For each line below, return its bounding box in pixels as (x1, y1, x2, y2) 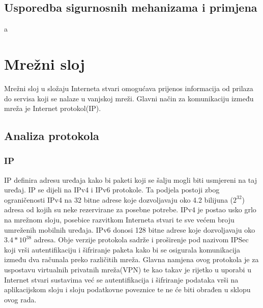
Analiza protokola (4, 128, 99, 144)
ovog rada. (4, 294, 37, 304)
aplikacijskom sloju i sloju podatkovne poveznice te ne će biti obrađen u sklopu (4, 284, 251, 295)
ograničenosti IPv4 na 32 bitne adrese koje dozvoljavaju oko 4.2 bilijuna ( (4, 194, 233, 205)
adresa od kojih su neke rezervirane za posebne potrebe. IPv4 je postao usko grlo (4, 204, 256, 215)
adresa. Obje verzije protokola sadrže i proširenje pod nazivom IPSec (34, 234, 249, 245)
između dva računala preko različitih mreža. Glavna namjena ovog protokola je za (4, 254, 259, 265)
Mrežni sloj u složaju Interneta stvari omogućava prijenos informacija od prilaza (4, 82, 253, 93)
